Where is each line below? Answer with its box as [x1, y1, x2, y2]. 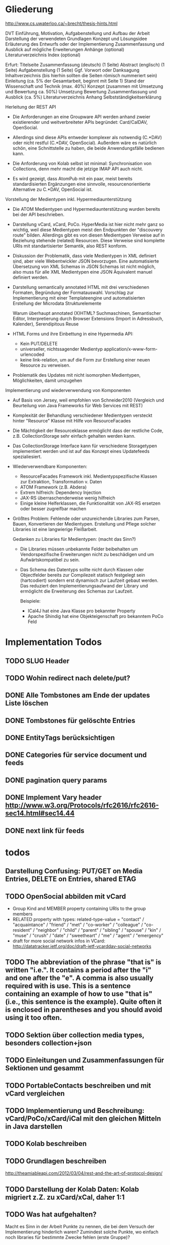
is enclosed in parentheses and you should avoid [5, 1005, 162, 1014]
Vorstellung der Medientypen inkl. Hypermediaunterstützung [5, 196, 132, 202]
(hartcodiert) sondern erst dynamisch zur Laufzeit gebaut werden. [20, 577, 158, 583]
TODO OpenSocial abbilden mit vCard [5, 892, 126, 901]
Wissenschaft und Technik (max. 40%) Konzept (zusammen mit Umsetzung [5, 83, 163, 89]
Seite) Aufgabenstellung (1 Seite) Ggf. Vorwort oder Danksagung [5, 67, 140, 73]
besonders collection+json [5, 1038, 92, 1047]
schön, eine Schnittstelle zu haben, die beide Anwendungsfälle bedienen [12, 145, 164, 151]
